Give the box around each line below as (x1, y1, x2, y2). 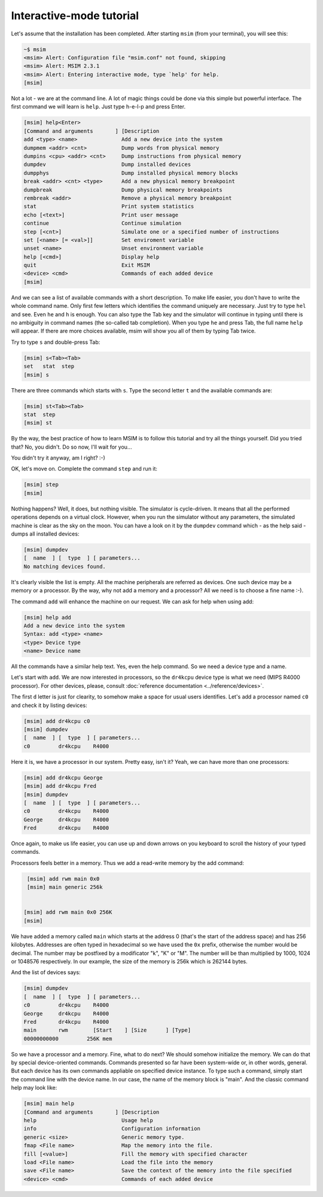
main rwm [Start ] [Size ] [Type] (23, 1027, 191, 1033)
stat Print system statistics (23, 203, 194, 210)
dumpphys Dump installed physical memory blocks (23, 170, 239, 176)
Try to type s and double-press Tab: (11, 338, 100, 346)
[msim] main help (23, 1100, 75, 1107)
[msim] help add (23, 614, 72, 621)
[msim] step (23, 481, 59, 488)
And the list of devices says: (11, 969, 81, 976)
